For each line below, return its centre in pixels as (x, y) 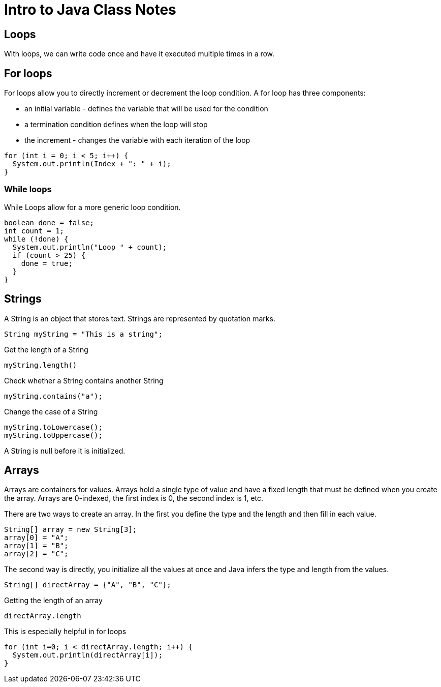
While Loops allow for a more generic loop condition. (92, 207)
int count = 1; (34, 231)
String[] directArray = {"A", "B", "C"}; (88, 585)
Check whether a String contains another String (84, 380)
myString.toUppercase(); (53, 435)
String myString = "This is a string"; (83, 334)
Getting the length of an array (53, 601)
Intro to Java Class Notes (90, 10)
